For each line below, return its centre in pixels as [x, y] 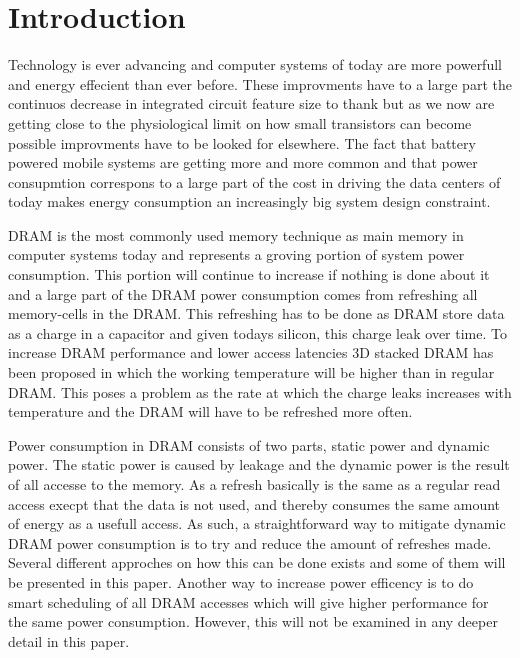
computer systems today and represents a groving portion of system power [236, 254]
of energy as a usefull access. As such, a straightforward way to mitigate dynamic [257, 523]
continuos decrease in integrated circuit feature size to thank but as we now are [251, 103]
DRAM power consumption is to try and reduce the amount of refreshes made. [250, 542]
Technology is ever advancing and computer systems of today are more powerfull [255, 64]
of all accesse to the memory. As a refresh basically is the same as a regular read [254, 484]
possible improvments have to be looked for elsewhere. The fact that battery [242, 142]
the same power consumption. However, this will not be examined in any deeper [253, 621]
